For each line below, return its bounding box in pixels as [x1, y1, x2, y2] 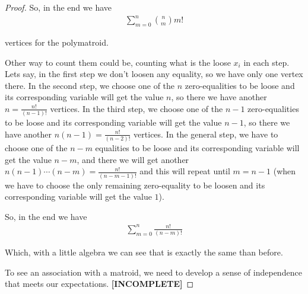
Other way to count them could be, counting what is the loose [5, 56, 231, 68]
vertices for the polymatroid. [5, 36, 109, 48]
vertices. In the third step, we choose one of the [50, 102, 223, 114]
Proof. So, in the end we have [5, 1, 112, 13]
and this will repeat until [139, 165, 230, 177]
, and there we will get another [77, 153, 189, 165]
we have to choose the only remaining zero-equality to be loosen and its [5, 178, 265, 191]
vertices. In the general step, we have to [134, 127, 278, 140]
